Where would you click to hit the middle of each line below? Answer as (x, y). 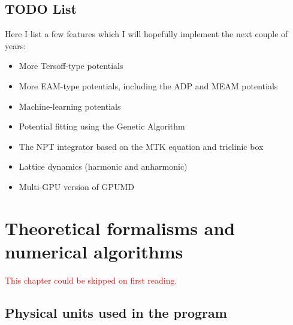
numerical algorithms (94, 251)
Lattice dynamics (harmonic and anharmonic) (103, 166)
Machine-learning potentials (70, 106)
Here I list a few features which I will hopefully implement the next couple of (146, 34)
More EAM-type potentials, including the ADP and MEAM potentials (148, 85)
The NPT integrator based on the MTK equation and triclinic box (141, 146)
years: (16, 45)
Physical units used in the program (116, 312)
